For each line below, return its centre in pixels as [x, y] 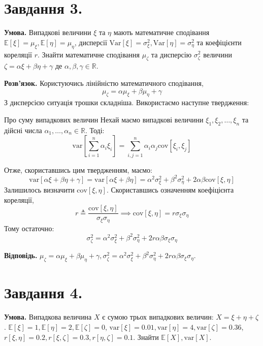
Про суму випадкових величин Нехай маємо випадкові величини [104, 119]
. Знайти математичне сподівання [89, 54]
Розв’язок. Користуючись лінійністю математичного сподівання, [104, 83]
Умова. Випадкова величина [48, 317]
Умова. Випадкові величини [48, 32]
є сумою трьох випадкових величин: [158, 317]
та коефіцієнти [219, 42]
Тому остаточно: [29, 228]
